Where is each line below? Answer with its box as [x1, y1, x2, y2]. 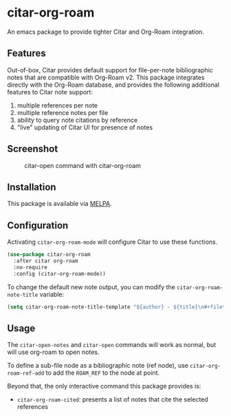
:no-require [13, 264, 48, 271]
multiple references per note [16, 101, 98, 110]
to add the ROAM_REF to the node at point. [45, 368, 160, 377]
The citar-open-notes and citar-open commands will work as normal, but [7, 341, 217, 349]
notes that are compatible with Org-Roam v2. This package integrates [7, 73, 205, 81]
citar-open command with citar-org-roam [24, 161, 141, 169]
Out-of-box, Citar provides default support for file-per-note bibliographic [7, 65, 213, 74]
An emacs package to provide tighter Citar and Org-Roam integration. [7, 28, 205, 36]
